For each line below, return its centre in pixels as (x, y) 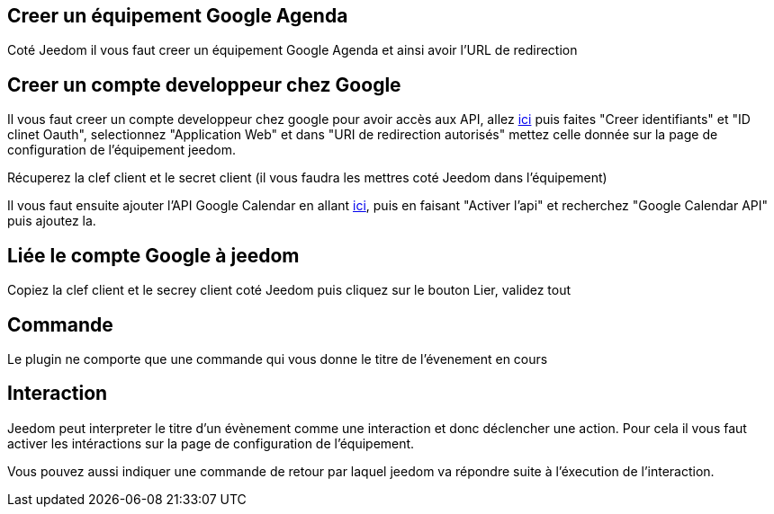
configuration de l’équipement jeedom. (121, 150)
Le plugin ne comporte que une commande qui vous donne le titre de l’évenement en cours (278, 359)
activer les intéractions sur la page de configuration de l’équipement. (211, 443)
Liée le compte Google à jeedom (153, 255)
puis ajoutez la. (52, 221)
